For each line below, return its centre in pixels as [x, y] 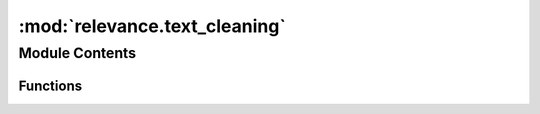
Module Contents [77, 53]
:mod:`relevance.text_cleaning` [152, 26]
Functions [50, 85]
